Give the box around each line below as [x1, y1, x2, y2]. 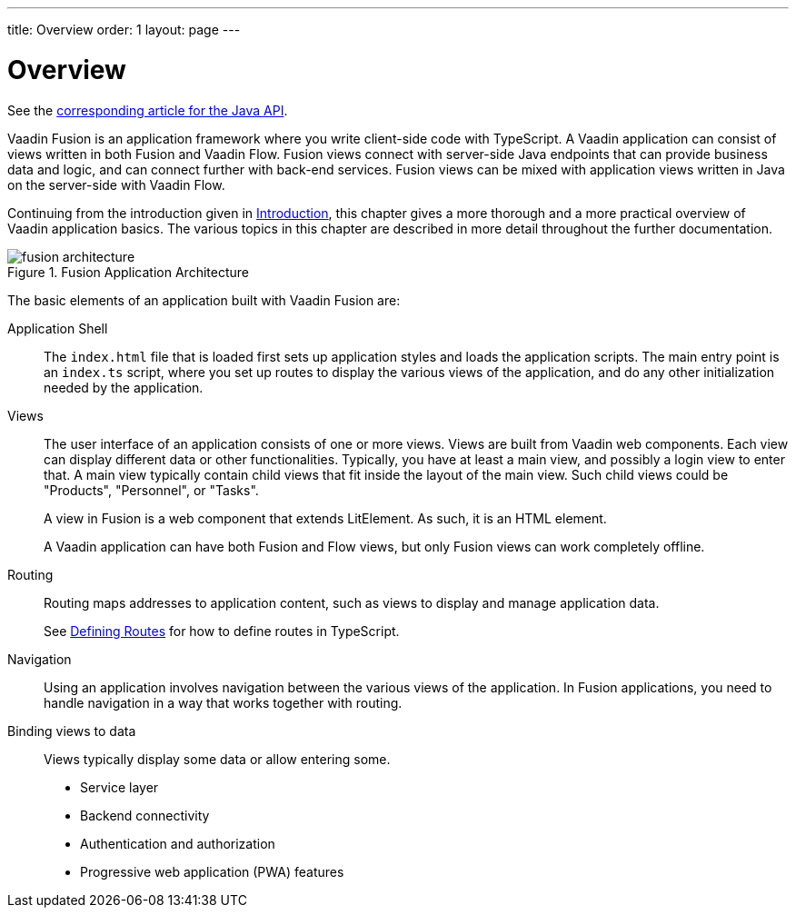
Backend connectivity [80, 807, 210, 823]
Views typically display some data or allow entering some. [44, 751, 391, 767]
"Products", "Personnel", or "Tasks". [44, 482, 259, 498]
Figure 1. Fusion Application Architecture [7, 264, 249, 280]
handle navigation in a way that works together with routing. [44, 694, 403, 711]
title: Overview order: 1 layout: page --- [7, 22, 241, 37]
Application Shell [7, 320, 108, 336]
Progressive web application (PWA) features [80, 863, 344, 880]
